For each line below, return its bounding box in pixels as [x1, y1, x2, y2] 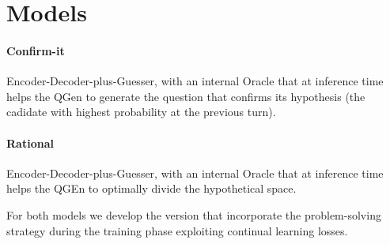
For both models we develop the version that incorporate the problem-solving [6, 206, 381, 223]
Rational [6, 134, 54, 151]
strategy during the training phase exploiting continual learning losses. [6, 222, 348, 238]
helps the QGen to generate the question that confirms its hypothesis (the [6, 88, 365, 104]
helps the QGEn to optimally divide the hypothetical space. [6, 180, 297, 197]
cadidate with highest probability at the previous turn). [6, 103, 276, 120]
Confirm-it [6, 42, 65, 58]
